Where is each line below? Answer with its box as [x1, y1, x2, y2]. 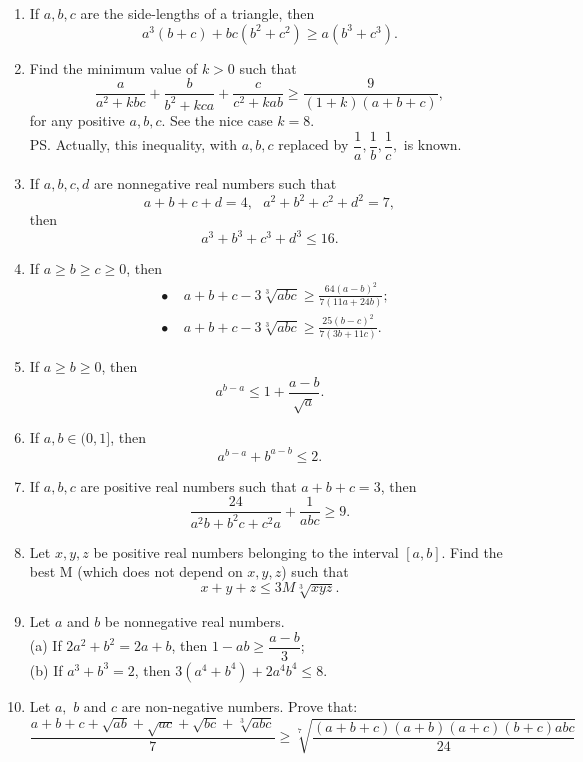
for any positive [29, 110, 125, 131]
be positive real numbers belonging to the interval [93, 541, 399, 562]
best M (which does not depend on [29, 561, 243, 582]
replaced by [278, 134, 349, 155]
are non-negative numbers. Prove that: [121, 695, 358, 716]
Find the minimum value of [29, 57, 198, 78]
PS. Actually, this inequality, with [29, 134, 238, 155]
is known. [403, 134, 462, 155]
